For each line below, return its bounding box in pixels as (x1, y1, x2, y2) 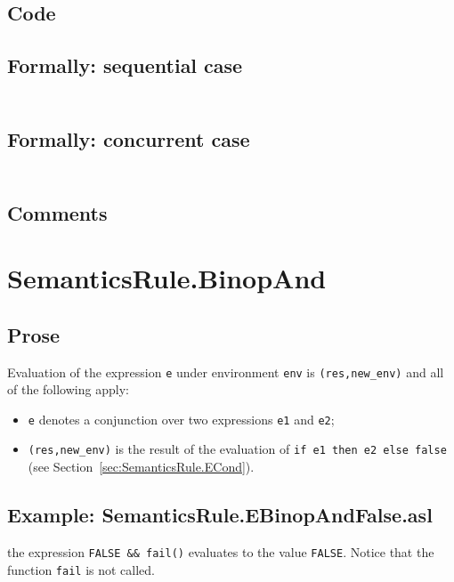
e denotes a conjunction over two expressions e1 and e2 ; (28, 409, 335, 428)
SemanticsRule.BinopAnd (7, 260, 327, 296)
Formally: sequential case (7, 52, 243, 79)
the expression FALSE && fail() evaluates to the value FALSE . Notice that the (7, 542, 434, 561)
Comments (7, 198, 108, 226)
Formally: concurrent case (7, 125, 250, 152)
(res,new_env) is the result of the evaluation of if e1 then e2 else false (28, 440, 447, 458)
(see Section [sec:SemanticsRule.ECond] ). (28, 457, 255, 476)
